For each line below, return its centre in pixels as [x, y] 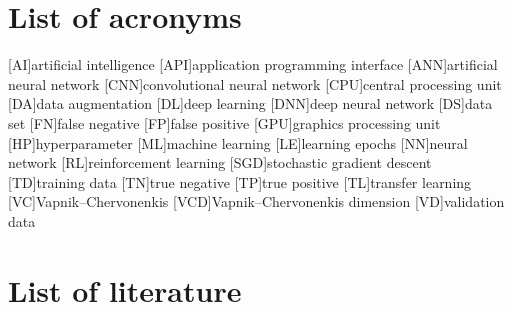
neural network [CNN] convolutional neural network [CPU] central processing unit [255, 83]
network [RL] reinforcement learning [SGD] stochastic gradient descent [220, 162]
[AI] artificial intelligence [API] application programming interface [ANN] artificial [253, 64]
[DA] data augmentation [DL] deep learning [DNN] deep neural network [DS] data [250, 103]
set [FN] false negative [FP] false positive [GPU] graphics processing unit [224, 122]
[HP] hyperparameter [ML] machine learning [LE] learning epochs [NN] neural [238, 142]
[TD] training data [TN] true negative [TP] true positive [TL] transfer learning [240, 181]
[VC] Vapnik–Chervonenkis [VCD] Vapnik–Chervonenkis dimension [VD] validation [256, 201]
